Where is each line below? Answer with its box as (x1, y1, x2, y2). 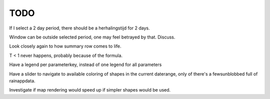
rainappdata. (9, 77, 35, 83)
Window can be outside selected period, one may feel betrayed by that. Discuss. (9, 34, 175, 40)
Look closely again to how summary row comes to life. (9, 43, 122, 49)
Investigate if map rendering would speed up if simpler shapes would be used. (9, 87, 171, 93)
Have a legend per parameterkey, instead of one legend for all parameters (9, 61, 162, 67)
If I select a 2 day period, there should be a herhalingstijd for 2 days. (9, 25, 150, 31)
